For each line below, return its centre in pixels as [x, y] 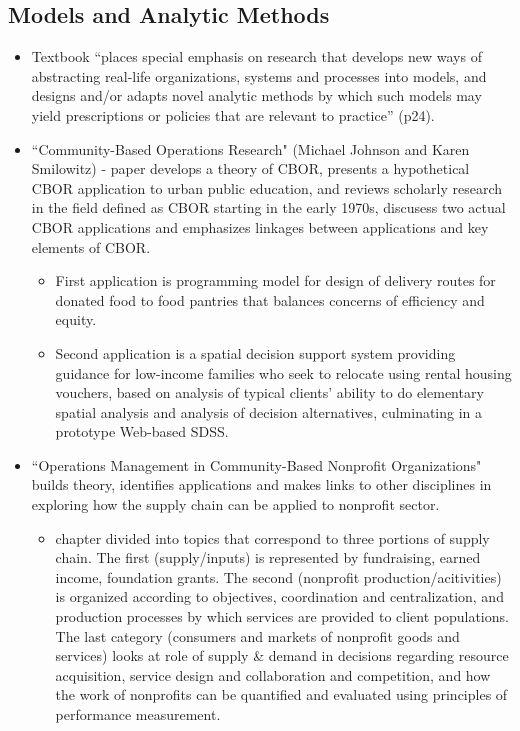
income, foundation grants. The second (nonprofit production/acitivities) [278, 576]
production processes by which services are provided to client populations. [282, 616]
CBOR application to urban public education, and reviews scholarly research [267, 187]
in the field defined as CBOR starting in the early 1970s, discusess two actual [268, 207]
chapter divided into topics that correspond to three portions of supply [272, 537]
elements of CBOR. [91, 246]
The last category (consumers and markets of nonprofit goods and [257, 635]
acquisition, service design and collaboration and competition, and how [273, 674]
